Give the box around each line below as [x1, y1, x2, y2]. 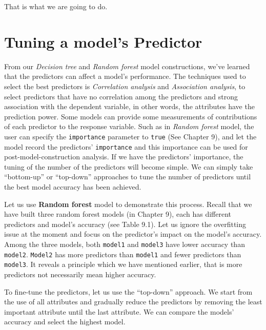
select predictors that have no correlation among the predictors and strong [4, 91, 238, 101]
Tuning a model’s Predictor [4, 31, 202, 52]
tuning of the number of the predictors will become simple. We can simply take [4, 161, 253, 172]
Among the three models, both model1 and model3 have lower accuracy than [4, 238, 245, 249]
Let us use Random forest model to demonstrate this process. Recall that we [4, 198, 252, 209]
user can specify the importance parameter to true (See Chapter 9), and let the [4, 131, 257, 141]
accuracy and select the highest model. [4, 316, 126, 327]
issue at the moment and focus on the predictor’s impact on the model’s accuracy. [4, 229, 262, 239]
